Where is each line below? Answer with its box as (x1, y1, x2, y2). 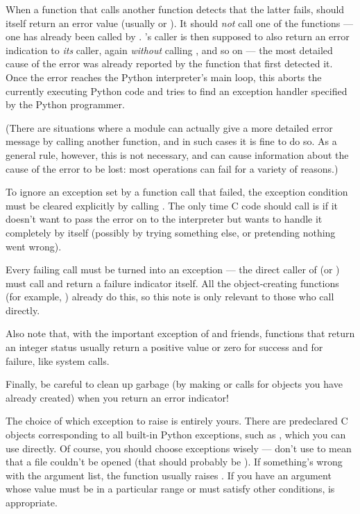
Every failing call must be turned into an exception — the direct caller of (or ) (6, 262, 340, 277)
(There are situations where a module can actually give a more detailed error (6, 120, 333, 135)
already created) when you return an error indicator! (6, 390, 229, 404)
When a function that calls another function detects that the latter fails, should (6, 2, 345, 16)
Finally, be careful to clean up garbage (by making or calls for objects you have (6, 377, 343, 391)
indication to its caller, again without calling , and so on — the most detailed (6, 42, 333, 57)
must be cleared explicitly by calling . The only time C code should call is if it (6, 198, 338, 212)
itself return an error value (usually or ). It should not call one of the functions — (6, 15, 353, 30)
